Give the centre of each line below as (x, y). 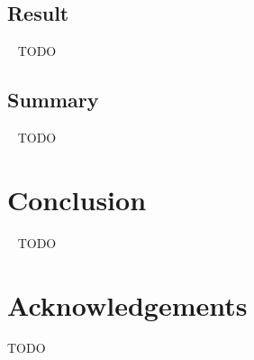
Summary (53, 100)
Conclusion (77, 199)
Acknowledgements (127, 305)
